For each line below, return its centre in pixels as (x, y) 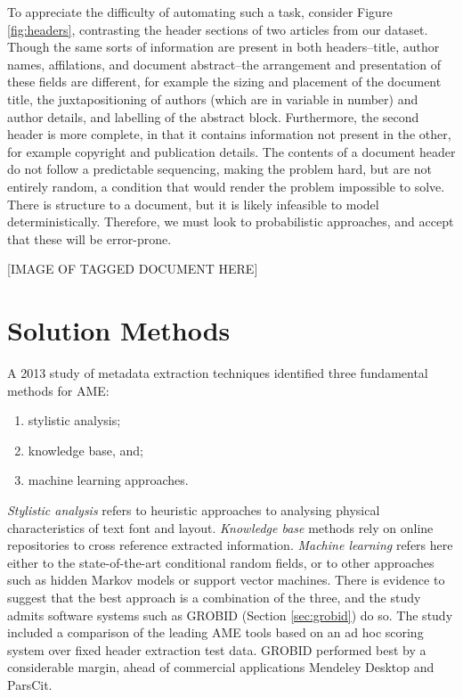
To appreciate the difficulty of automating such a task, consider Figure (200, 12)
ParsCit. (30, 684)
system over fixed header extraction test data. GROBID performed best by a (217, 649)
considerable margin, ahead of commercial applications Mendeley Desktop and (221, 667)
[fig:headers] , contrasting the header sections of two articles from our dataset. (218, 29)
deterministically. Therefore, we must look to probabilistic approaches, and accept (231, 221)
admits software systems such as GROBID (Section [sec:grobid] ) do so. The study (230, 615)
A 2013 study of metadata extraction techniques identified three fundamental (218, 373)
